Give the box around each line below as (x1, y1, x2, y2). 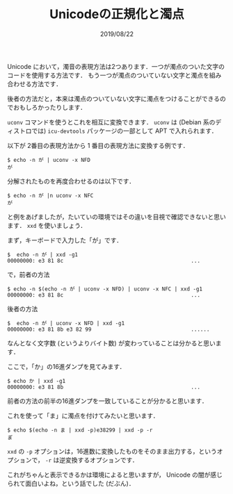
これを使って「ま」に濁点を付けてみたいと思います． (7, 411, 159, 420)
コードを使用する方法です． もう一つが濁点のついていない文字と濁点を (7, 71, 210, 79)
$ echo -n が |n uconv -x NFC (7, 192, 94, 199)
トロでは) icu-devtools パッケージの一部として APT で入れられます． (19, 126, 218, 135)
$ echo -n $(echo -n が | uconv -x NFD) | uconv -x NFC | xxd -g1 (7, 286, 203, 293)
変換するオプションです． (65, 456, 139, 464)
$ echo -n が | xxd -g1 (7, 251, 79, 258)
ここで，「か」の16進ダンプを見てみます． (7, 362, 126, 370)
